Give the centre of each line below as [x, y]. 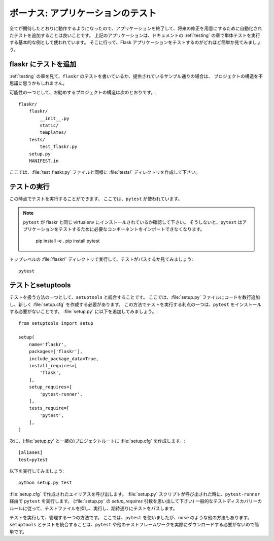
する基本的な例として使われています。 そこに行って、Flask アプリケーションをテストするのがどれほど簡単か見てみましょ [135, 43]
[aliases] [30, 453]
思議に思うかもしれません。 [38, 83]
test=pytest [33, 459]
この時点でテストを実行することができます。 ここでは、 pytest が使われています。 [96, 199]
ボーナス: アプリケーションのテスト [83, 13]
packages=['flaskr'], [56, 352]
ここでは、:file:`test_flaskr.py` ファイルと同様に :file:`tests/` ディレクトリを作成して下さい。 [105, 172]
